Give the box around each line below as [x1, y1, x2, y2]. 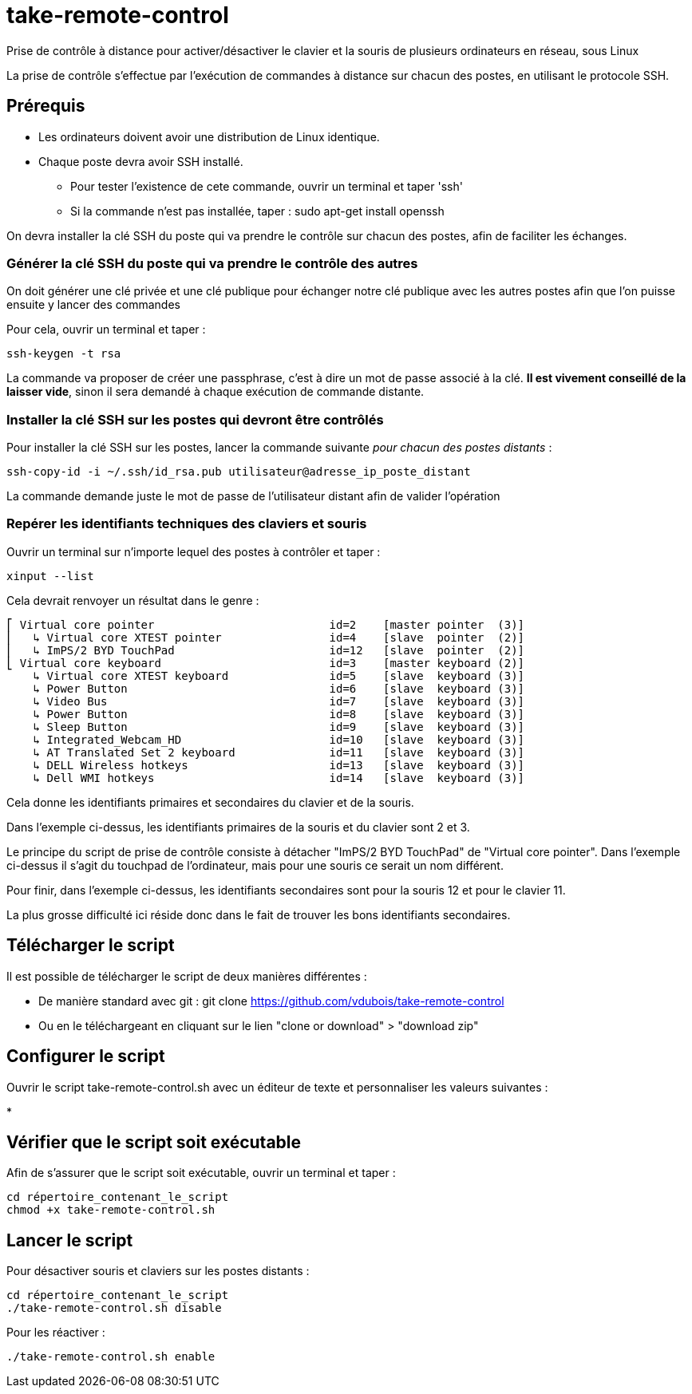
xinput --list [6, 569, 94, 582]
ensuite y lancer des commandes [6, 298, 180, 312]
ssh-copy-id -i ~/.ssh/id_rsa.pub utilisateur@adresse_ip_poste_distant [6, 465, 471, 479]
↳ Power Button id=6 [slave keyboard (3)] [33, 681, 525, 695]
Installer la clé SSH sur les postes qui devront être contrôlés [6, 411, 384, 428]
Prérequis [6, 96, 85, 116]
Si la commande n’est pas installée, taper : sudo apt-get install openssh [70, 203, 445, 218]
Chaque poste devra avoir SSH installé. [38, 154, 243, 168]
